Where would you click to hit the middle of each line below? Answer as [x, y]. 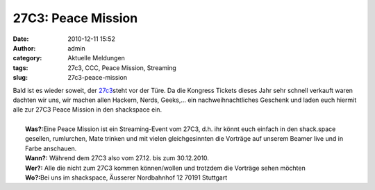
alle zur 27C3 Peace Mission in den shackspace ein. [87, 110]
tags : [20, 68]
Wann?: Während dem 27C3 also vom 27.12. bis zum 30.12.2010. [117, 158]
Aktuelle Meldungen [96, 58]
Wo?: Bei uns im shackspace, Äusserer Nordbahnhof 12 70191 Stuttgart [126, 178]
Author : [24, 48]
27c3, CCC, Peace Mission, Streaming [122, 68]
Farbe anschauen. [51, 148]
